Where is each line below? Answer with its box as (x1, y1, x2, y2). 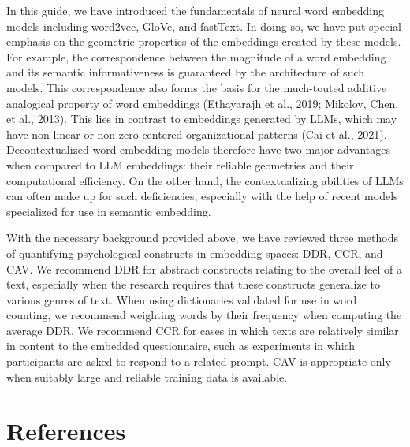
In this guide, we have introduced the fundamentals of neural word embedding (6, 2, 385, 18)
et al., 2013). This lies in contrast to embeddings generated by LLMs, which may (6, 110, 397, 127)
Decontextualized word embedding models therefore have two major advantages (6, 141, 390, 158)
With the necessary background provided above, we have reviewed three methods (6, 229, 399, 246)
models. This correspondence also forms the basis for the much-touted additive (6, 79, 387, 95)
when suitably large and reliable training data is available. (6, 368, 288, 385)
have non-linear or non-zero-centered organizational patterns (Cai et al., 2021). (6, 125, 387, 142)
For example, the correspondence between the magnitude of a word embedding (6, 48, 386, 65)
